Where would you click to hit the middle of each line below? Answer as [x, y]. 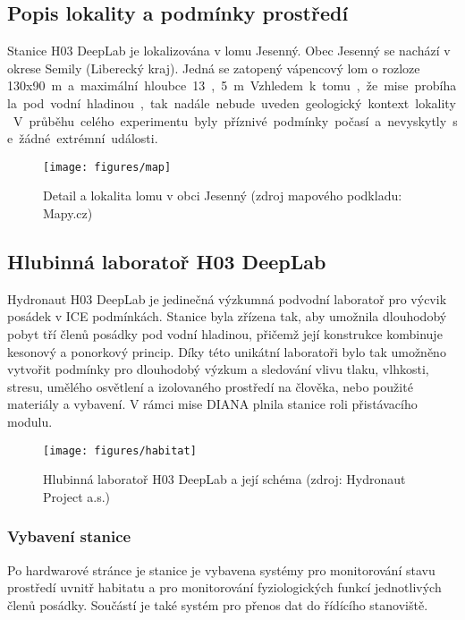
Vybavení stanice [69, 536]
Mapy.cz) [68, 213]
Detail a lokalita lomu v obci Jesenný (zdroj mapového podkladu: [223, 195]
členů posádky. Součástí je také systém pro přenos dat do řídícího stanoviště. [218, 604]
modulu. [30, 421]
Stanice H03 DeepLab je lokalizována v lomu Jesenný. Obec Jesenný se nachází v [229, 51]
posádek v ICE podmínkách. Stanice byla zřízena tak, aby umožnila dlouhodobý [227, 316]
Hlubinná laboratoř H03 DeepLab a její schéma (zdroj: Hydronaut [224, 479]
